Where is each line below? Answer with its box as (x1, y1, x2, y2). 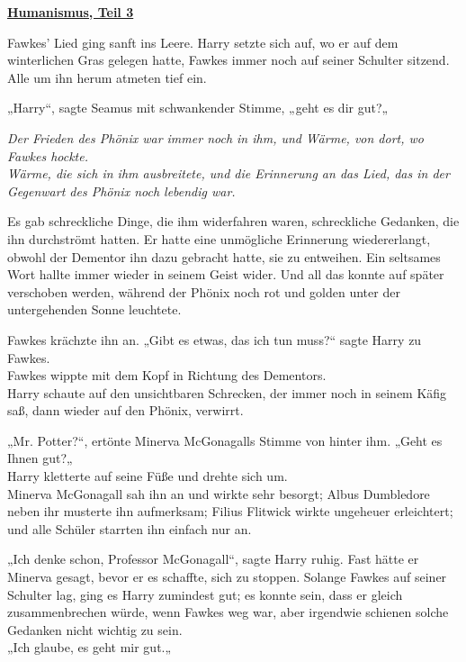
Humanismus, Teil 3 (7, 3, 134, 21)
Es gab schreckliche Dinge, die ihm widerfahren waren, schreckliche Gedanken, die (7, 212, 460, 231)
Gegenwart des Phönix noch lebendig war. (7, 181, 236, 200)
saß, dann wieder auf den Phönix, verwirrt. (7, 401, 244, 420)
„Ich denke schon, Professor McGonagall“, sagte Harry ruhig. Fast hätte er (7, 549, 419, 568)
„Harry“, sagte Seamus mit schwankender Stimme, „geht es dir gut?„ (7, 98, 389, 117)
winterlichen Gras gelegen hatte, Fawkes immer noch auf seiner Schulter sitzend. (7, 50, 450, 69)
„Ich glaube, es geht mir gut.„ (7, 638, 172, 657)
